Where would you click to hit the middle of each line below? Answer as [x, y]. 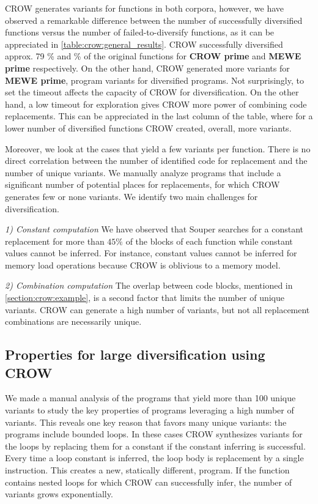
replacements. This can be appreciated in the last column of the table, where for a [159, 116]
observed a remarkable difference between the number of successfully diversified [154, 20]
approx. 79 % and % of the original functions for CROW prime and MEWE [153, 56]
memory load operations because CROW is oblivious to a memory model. [143, 265]
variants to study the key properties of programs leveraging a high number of [150, 410]
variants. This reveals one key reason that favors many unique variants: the [146, 422]
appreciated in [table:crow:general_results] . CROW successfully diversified [144, 44]
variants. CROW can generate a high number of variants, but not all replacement [157, 309]
